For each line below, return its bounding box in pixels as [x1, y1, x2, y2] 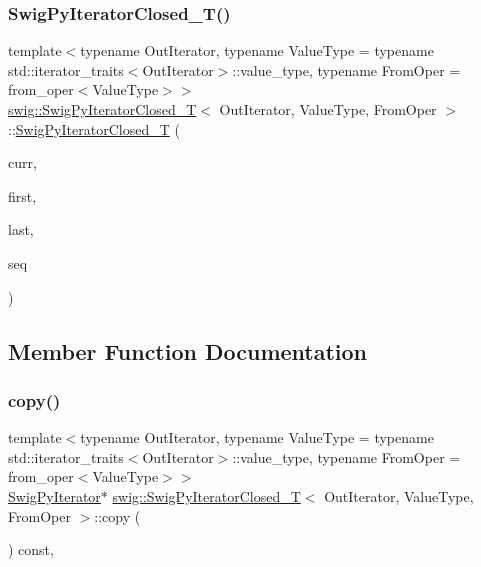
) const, [8, 539, 54, 560]
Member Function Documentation [8, 335, 368, 366]
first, [8, 185, 37, 206]
